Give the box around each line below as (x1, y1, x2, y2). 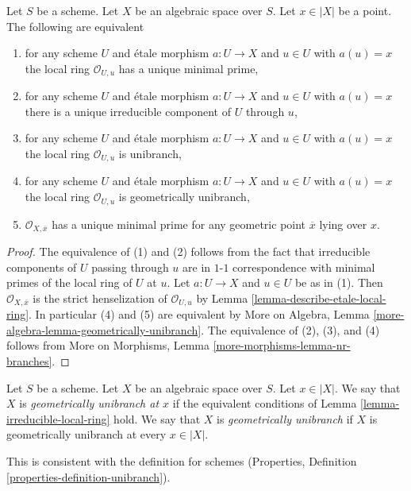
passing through (91, 258, 169, 275)
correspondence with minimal (232, 258, 375, 275)
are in (182, 258, 211, 275)
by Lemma (196, 289, 248, 306)
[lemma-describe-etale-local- (251, 289, 386, 306)
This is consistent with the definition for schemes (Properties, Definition (6, 452, 357, 469)
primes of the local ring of (6, 274, 133, 291)
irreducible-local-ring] (6, 410, 110, 427)
